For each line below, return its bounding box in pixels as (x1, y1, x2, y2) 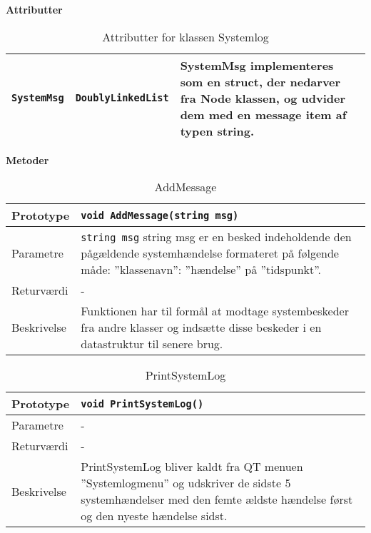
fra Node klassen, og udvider (180, 89, 346, 106)
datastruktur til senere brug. (81, 335, 223, 352)
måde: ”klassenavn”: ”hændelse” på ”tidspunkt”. (81, 261, 322, 278)
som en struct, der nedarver (180, 73, 341, 90)
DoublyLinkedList (75, 92, 169, 104)
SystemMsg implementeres (180, 56, 334, 73)
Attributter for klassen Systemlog (102, 28, 269, 45)
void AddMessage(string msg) (81, 209, 239, 221)
